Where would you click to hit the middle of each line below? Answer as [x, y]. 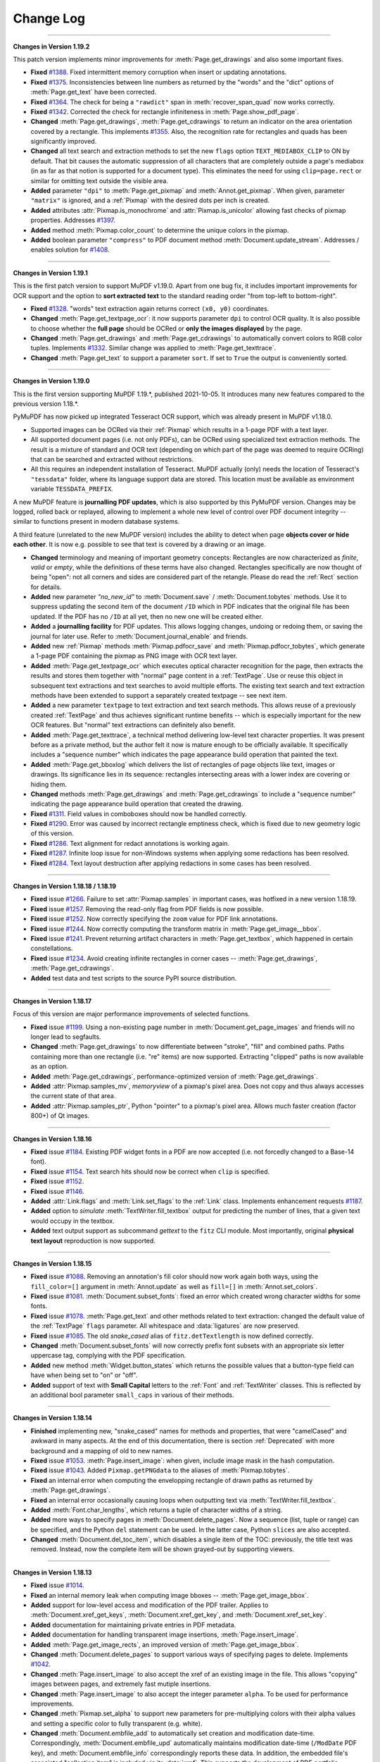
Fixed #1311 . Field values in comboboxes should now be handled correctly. [139, 813]
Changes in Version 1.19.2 [51, 47]
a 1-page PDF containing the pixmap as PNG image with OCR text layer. [134, 656]
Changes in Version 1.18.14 [53, 1418]
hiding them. [49, 784]
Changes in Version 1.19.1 [50, 273]
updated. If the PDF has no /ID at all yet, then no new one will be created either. [147, 616]
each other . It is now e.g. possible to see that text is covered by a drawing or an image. [140, 544]
